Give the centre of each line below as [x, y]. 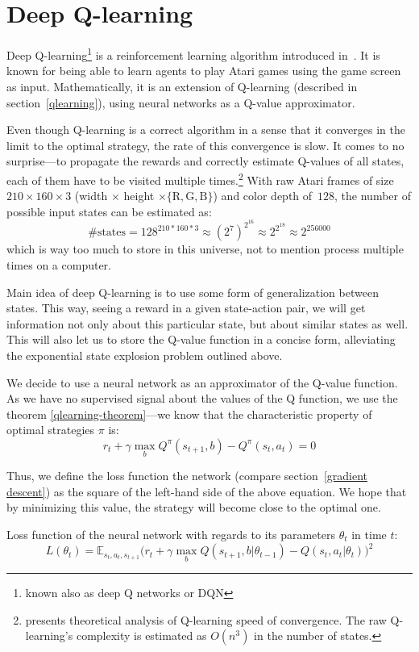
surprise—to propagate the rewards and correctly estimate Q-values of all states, [205, 161]
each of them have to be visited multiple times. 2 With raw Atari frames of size [200, 178]
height [139, 196]
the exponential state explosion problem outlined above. [145, 355]
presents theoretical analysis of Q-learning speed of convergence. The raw [206, 619]
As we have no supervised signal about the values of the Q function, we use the [202, 398]
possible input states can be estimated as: [109, 211]
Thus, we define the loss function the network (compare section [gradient [187, 476]
